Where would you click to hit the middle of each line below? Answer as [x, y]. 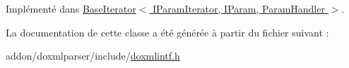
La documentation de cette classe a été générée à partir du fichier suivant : [167, 32]
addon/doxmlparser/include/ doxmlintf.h [93, 56]
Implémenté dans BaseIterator [71, 8]
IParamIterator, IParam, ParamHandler [239, 8]
